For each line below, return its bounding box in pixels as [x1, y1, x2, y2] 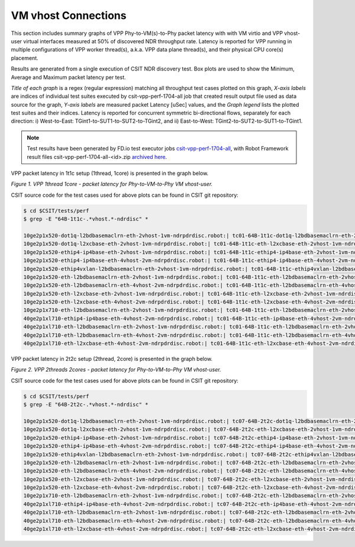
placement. [11, 54, 38, 62]
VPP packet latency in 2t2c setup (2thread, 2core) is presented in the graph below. [11, 356, 213, 363]
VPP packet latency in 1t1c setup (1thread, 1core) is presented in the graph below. [11, 169, 209, 177]
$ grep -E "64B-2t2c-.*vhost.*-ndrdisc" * [23, 401, 149, 408]
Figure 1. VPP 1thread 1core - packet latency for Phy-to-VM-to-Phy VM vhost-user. [11, 181, 213, 188]
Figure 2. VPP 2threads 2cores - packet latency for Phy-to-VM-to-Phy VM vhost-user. [11, 366, 221, 373]
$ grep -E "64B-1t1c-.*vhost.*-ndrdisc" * [23, 216, 149, 222]
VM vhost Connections [11, 9, 127, 22]
